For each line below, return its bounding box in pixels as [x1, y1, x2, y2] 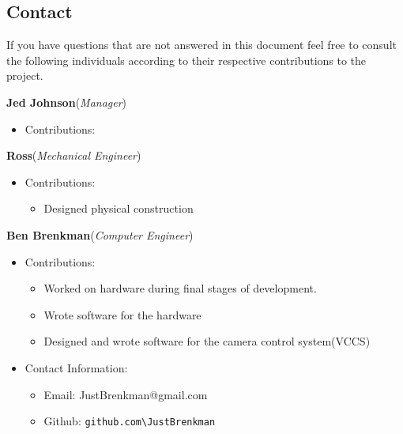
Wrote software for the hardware [43, 306, 201, 323]
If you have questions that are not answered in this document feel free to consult [6, 36, 397, 53]
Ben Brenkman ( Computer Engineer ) [6, 226, 194, 243]
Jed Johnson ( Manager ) [6, 93, 127, 110]
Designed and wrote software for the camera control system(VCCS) [43, 333, 371, 349]
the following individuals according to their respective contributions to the [6, 51, 367, 68]
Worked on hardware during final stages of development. [43, 280, 317, 296]
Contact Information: [24, 359, 128, 376]
